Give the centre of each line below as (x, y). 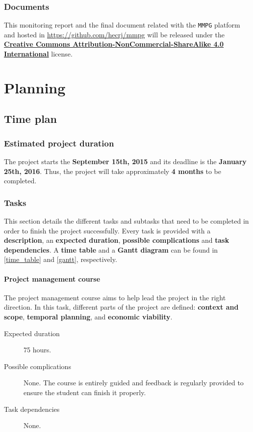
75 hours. (38, 350)
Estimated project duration (59, 143)
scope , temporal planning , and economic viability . (88, 316)
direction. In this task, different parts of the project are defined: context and (121, 307)
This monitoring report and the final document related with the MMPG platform (122, 25)
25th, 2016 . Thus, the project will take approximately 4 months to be (113, 171)
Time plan (31, 119)
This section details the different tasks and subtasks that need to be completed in (126, 221)
